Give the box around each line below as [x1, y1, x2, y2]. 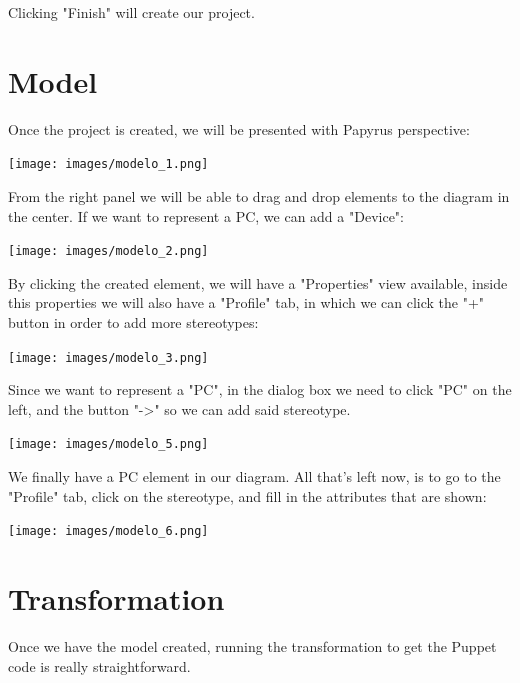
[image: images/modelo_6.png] [8, 524, 209, 539]
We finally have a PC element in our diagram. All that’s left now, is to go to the [8, 466, 501, 487]
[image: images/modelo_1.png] [8, 157, 209, 172]
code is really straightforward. [8, 655, 191, 676]
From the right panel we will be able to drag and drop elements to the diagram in [8, 185, 510, 206]
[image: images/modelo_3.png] [8, 350, 209, 365]
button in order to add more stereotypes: [8, 312, 259, 332]
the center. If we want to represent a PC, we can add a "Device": [8, 205, 404, 226]
